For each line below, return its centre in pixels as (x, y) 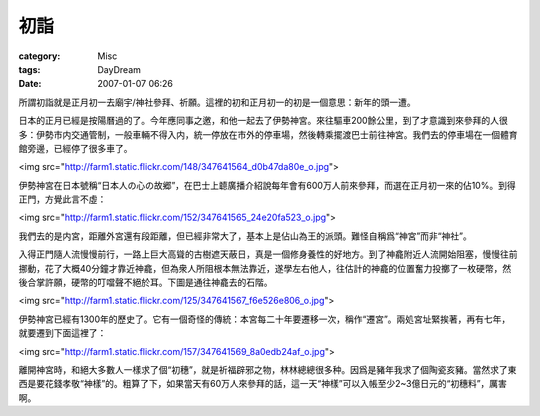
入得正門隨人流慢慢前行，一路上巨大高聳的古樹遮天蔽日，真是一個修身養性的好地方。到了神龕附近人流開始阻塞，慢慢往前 (268, 254)
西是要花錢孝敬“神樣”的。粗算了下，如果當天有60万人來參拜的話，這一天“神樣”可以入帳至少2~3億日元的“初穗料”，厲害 (262, 384)
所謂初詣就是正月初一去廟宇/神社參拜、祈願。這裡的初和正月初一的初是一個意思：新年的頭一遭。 (217, 102)
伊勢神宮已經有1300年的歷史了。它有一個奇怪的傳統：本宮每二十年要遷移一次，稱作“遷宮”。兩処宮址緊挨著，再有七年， (264, 319)
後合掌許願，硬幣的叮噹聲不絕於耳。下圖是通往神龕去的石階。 (145, 282)
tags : (29, 69)
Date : (30, 84)
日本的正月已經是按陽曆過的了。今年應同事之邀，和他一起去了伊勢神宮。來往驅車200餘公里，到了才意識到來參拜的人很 (263, 121)
